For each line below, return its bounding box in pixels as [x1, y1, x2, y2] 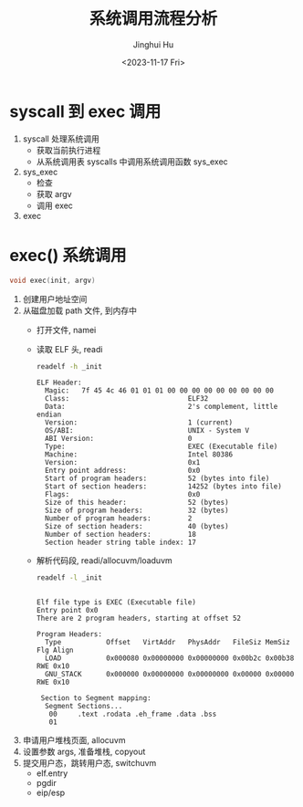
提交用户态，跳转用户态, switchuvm [22, 758, 157, 769]
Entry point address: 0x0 [44, 466, 201, 476]
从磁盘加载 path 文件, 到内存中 [22, 305, 138, 316]
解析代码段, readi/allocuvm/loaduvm [36, 555, 173, 566]
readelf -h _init [36, 362, 103, 371]
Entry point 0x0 [36, 606, 99, 615]
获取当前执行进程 [36, 144, 101, 155]
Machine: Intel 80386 [44, 450, 234, 459]
